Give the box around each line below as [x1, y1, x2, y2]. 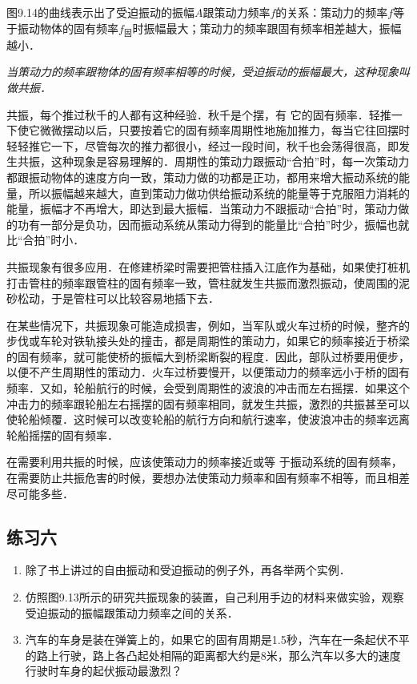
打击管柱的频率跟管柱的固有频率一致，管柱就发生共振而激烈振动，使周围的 [6, 274, 399, 291]
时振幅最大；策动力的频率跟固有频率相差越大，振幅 [132, 19, 402, 36]
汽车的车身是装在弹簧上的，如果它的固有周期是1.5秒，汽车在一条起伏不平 [25, 631, 410, 648]
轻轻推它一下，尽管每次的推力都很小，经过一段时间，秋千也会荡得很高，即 [6, 137, 399, 154]
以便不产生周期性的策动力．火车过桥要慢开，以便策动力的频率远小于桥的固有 [6, 364, 410, 380]
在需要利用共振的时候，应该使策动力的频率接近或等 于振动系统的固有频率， [6, 453, 403, 470]
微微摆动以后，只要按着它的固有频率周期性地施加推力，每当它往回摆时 [39, 122, 410, 139]
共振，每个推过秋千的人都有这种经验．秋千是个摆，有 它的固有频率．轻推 [6, 106, 391, 123]
